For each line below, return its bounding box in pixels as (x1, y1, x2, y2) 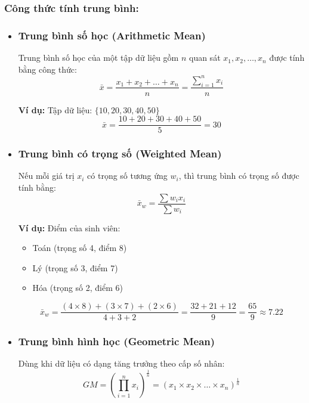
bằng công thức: (18, 63, 77, 75)
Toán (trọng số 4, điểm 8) (32, 241, 127, 254)
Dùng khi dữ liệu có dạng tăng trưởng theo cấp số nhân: (18, 357, 225, 370)
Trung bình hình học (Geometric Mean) (18, 334, 215, 349)
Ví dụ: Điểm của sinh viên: (18, 221, 120, 234)
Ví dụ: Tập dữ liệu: (18, 103, 92, 116)
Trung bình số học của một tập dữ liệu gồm (18, 51, 179, 64)
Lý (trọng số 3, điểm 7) (32, 261, 118, 274)
